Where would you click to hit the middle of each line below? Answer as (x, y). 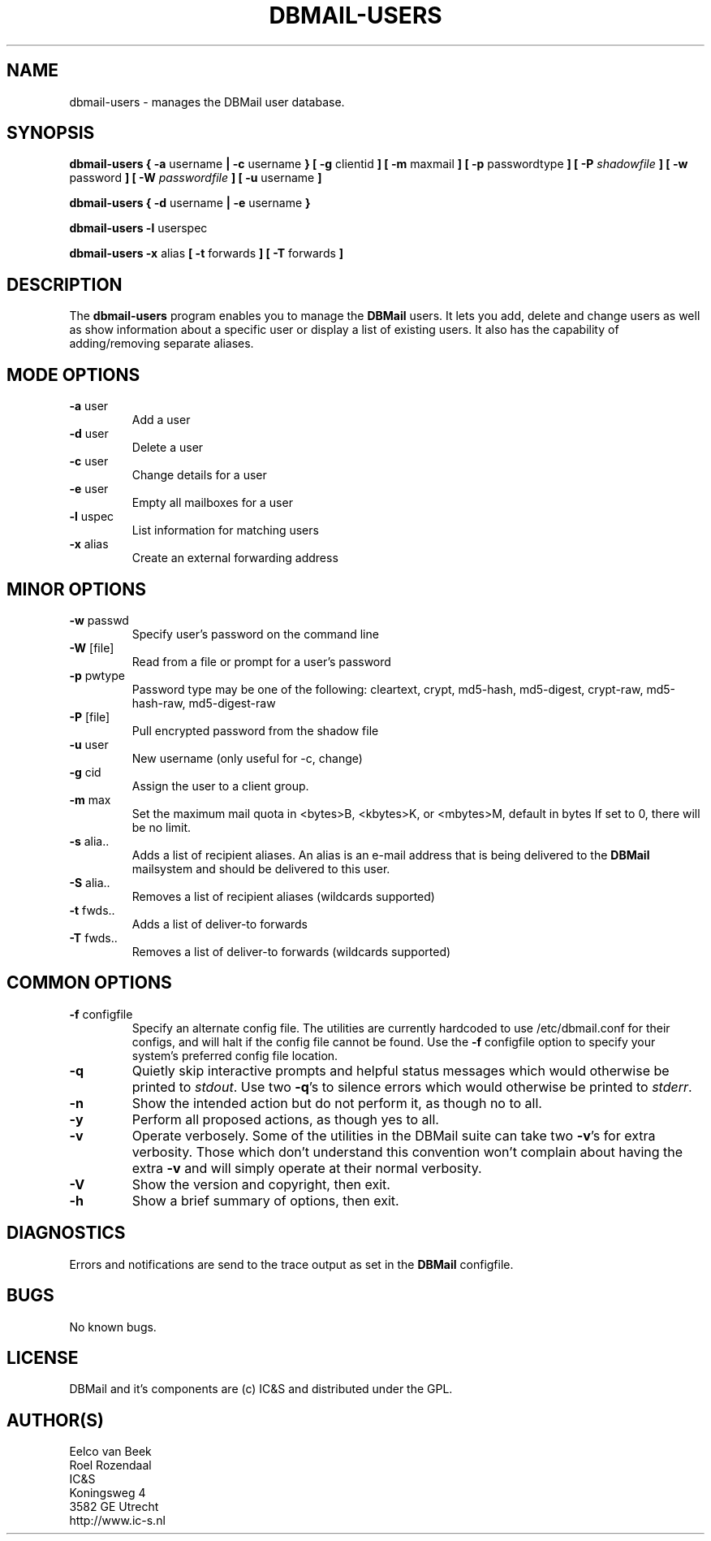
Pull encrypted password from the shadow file (255, 730)
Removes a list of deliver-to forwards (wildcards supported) (291, 951)
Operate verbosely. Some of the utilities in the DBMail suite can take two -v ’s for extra (394, 1135)
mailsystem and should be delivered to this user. (261, 868)
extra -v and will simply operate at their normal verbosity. (307, 1168)
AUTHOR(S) (55, 1420)
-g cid (85, 772)
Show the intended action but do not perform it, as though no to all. (337, 1103)
